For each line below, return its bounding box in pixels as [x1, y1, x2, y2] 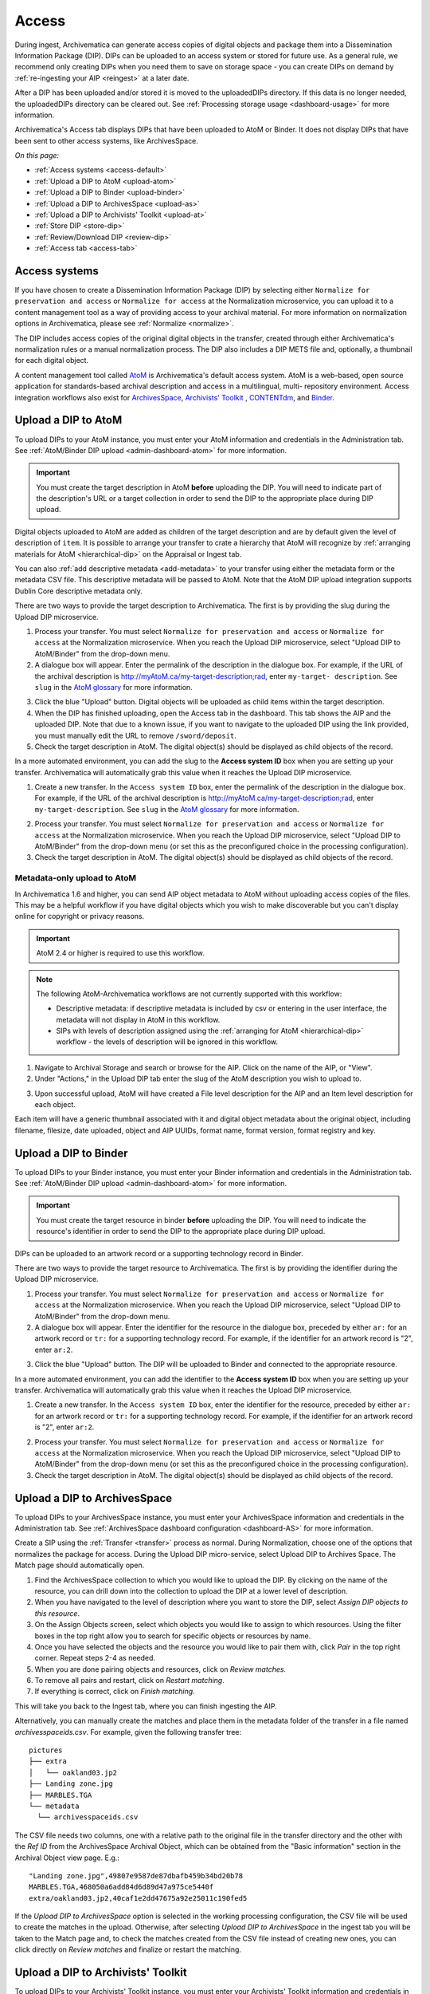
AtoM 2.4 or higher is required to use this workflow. [36, 948, 205, 958]
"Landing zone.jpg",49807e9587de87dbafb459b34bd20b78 [29, 1871, 243, 1880]
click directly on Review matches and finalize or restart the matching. [14, 1945, 242, 1954]
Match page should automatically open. [14, 1560, 145, 1570]
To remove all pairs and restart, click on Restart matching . [34, 1676, 225, 1685]
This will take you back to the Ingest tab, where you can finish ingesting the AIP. [14, 1701, 278, 1711]
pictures [29, 1746, 63, 1755]
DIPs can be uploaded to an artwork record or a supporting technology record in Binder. [14, 1248, 304, 1258]
